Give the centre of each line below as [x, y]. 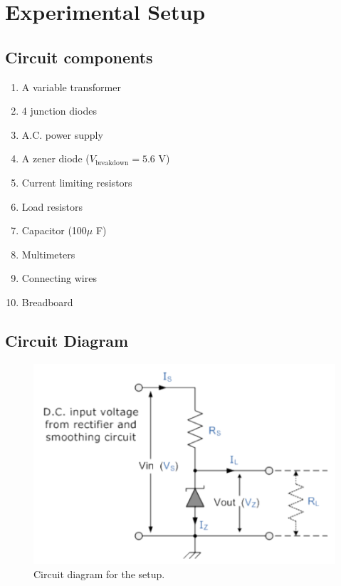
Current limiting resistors [77, 182]
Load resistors [52, 206]
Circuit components [79, 57]
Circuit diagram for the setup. [99, 574]
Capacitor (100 [54, 230]
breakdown [112, 163]
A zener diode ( [56, 158]
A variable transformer [71, 87]
